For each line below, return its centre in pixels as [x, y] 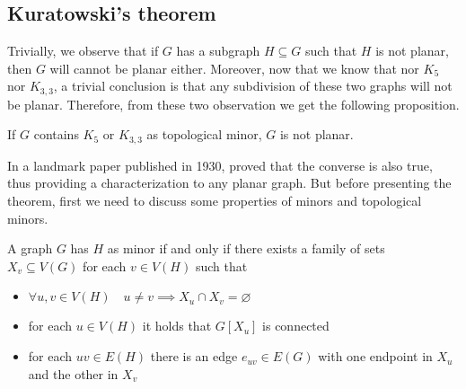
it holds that [177, 326]
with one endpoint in [375, 356]
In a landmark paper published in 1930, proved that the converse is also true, [220, 165]
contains [56, 134]
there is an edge [194, 356]
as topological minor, [204, 134]
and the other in [73, 373]
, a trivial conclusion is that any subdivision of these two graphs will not [253, 86]
